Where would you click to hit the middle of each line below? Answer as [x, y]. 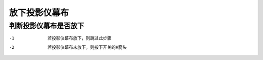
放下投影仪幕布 [39, 13]
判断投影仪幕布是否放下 [47, 26]
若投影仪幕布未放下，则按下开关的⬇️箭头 [87, 47]
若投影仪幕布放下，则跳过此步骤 [79, 38]
